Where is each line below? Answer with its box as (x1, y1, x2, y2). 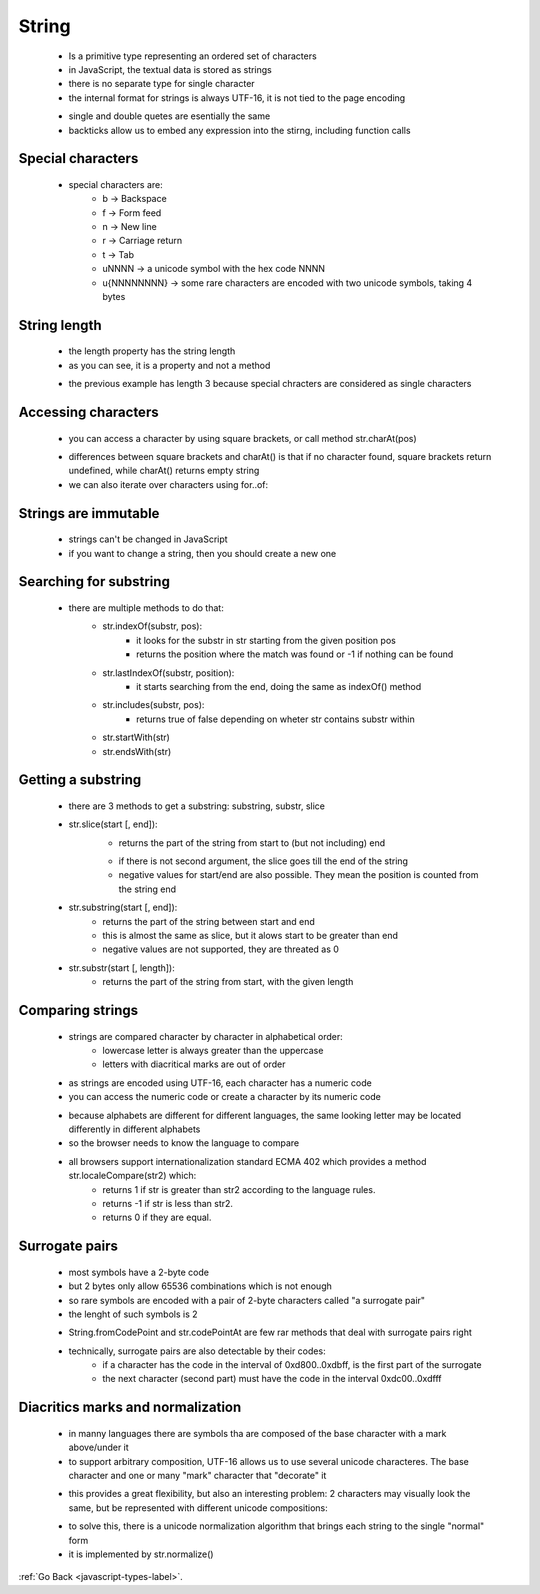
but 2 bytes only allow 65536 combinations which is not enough (68, 1280, 332, 1292)
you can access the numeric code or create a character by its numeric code (68, 1091, 382, 1103)
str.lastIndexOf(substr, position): (102, 666, 235, 679)
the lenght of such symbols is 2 (68, 1308, 199, 1320)
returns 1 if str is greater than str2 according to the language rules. (102, 1183, 376, 1195)
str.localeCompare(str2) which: (68, 1170, 197, 1182)
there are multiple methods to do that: (68, 602, 224, 614)
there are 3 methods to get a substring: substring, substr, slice (68, 800, 325, 812)
